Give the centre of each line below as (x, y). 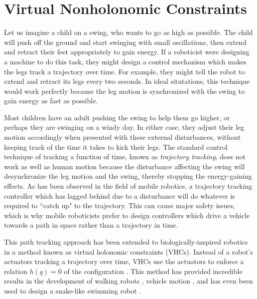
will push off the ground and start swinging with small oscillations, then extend (125, 42)
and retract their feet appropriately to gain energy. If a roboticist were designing (127, 52)
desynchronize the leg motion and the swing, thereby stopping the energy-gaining (128, 176)
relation (16, 271)
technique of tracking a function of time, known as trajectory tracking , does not (125, 156)
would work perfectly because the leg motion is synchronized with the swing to (125, 91)
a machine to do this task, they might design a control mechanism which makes (125, 61)
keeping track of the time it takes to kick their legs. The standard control (116, 147)
